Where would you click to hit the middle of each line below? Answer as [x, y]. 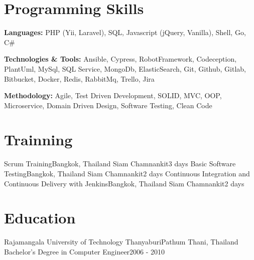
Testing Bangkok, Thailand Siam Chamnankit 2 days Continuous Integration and [127, 173]
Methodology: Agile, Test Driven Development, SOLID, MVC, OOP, [113, 95]
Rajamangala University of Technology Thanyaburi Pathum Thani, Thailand [121, 242]
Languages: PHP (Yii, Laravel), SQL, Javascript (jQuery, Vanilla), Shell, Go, [125, 32]
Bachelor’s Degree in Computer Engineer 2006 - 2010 [85, 251]
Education [40, 218]
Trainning [38, 140]
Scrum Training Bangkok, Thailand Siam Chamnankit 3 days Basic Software [120, 164]
